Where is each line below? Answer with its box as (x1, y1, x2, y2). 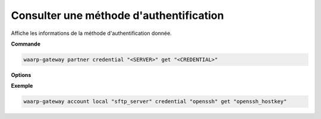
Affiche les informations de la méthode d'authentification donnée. (11, 30, 172, 37)
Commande (11, 40, 41, 47)
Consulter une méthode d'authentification (11, 9, 224, 22)
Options (11, 71, 32, 78)
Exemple (11, 82, 33, 89)
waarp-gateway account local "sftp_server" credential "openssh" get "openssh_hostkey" (23, 98, 287, 105)
